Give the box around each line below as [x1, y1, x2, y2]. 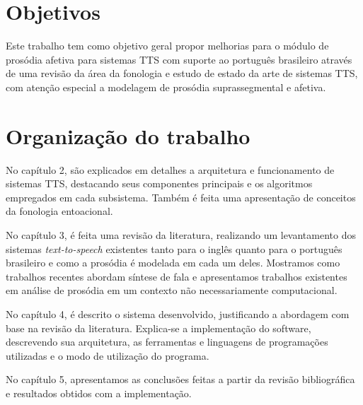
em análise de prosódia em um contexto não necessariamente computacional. [6, 283, 338, 298]
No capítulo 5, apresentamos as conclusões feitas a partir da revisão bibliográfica [6, 372, 355, 387]
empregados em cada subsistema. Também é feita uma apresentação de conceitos [6, 189, 356, 204]
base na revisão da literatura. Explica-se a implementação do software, [6, 320, 311, 335]
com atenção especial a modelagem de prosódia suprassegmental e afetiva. [6, 79, 326, 94]
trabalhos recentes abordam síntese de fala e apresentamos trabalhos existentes [6, 269, 347, 283]
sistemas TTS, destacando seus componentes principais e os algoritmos [6, 176, 313, 191]
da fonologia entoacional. [6, 204, 113, 218]
